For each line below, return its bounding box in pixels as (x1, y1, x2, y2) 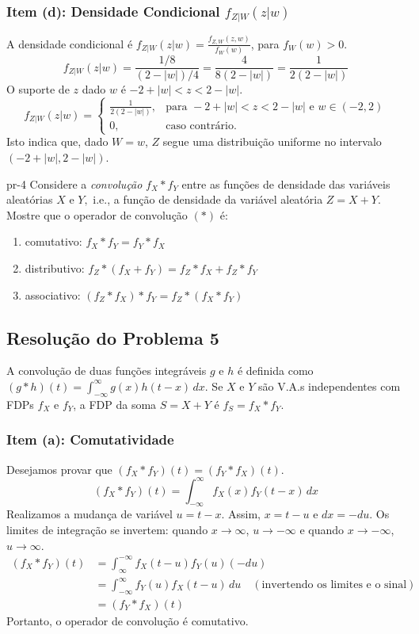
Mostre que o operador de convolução (6, 206, 188, 223)
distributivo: (25, 259, 85, 276)
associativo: (25, 286, 81, 303)
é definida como (237, 362, 314, 379)
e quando (299, 521, 345, 537)
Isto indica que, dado (6, 133, 109, 150)
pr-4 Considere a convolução (6, 175, 143, 192)
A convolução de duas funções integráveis (6, 362, 207, 379)
